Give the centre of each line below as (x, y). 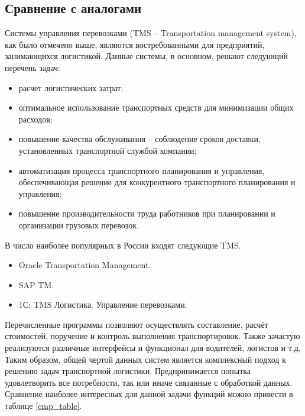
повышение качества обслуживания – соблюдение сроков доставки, (139, 139)
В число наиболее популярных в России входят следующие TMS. (123, 245)
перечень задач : (33, 67)
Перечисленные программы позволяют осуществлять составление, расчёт (137, 324)
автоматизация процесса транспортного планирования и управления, (142, 170)
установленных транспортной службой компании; (108, 150)
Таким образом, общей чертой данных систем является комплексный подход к (145, 359)
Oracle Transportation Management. (85, 265)
